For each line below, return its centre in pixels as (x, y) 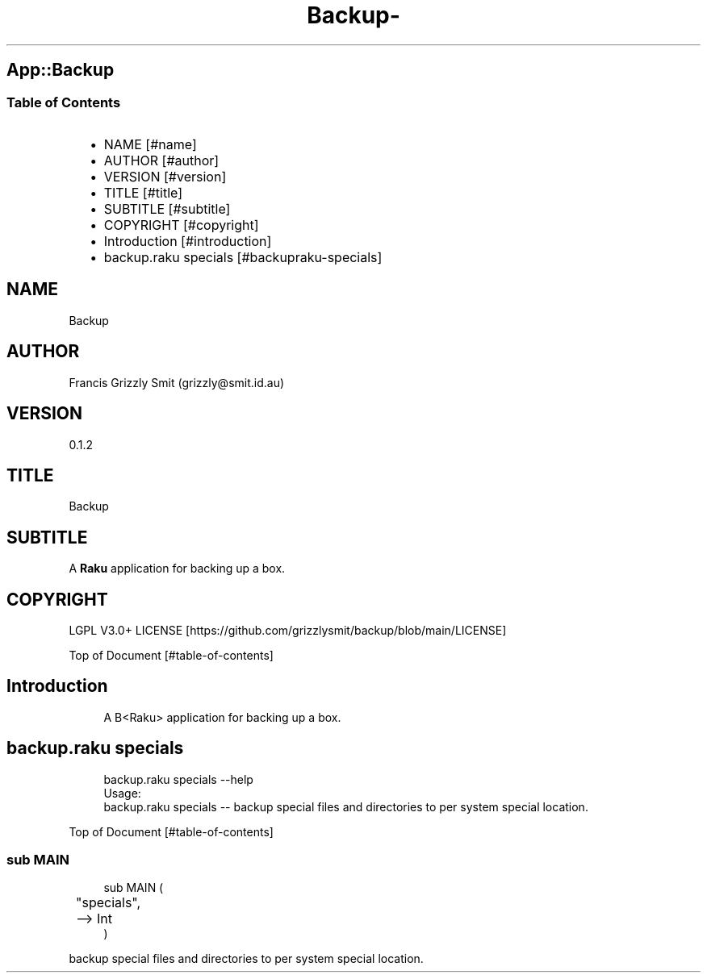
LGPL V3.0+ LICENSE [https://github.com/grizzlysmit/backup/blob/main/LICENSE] (288, 631)
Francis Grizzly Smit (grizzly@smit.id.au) (177, 382)
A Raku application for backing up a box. (177, 569)
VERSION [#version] (165, 176)
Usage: (122, 793)
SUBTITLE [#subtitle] (167, 208)
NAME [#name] (150, 144)
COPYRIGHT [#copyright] (181, 225)
